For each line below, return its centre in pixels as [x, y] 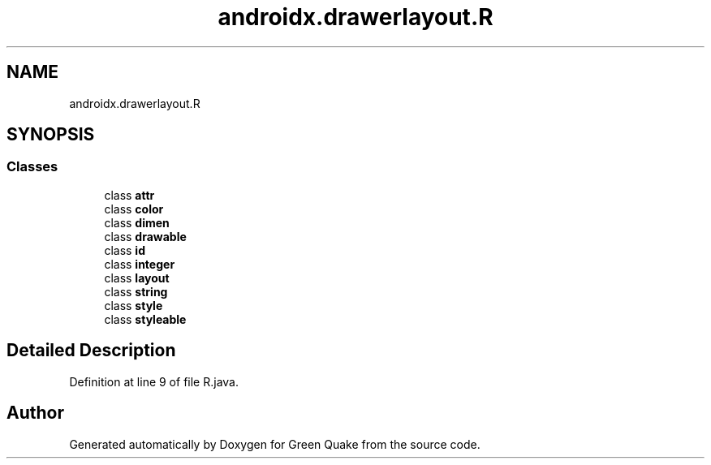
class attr [129, 195]
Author [35, 413]
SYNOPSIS [51, 135]
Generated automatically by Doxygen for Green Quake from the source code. [275, 444]
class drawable [145, 236]
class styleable [145, 319]
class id [125, 250]
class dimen [137, 222]
